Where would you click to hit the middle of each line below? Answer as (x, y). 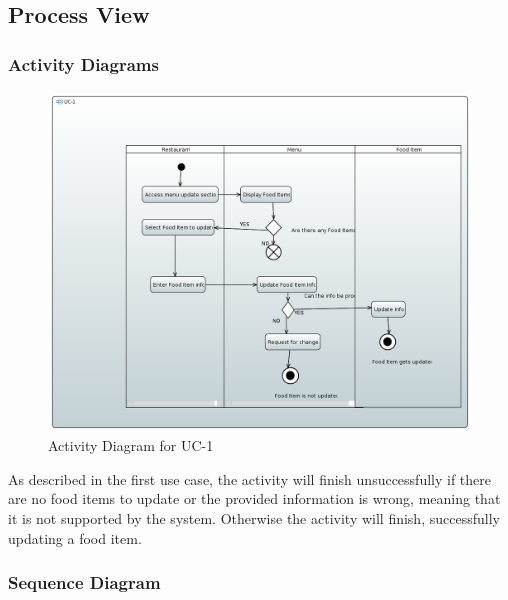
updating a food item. (75, 537)
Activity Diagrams (83, 63)
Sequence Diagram (84, 582)
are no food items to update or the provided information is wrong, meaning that (254, 498)
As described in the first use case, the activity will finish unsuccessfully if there (250, 478)
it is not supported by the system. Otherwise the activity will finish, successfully (254, 517)
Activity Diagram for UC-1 (131, 445)
